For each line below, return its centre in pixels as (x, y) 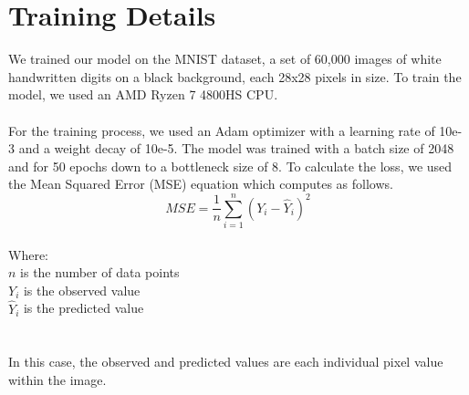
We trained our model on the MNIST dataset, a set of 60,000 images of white (225, 59)
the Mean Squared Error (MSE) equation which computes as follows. (201, 184)
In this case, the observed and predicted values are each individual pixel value (226, 362)
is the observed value (82, 290)
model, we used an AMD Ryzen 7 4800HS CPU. (143, 94)
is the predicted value (83, 308)
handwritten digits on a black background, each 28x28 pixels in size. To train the (235, 76)
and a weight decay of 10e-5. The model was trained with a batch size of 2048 (236, 148)
